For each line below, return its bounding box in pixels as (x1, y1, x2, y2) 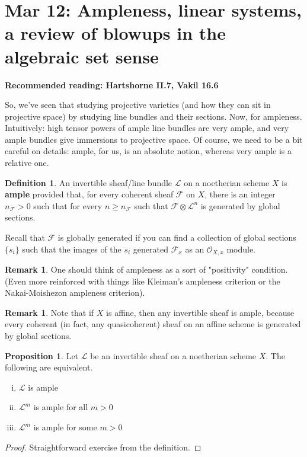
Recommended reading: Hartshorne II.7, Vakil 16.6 (5, 78, 219, 91)
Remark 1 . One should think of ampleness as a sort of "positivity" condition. (5, 263, 288, 276)
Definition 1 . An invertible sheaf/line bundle (5, 176, 172, 188)
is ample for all (33, 401, 88, 413)
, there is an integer (204, 188, 276, 200)
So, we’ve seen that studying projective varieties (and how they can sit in (5, 98, 271, 111)
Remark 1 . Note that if (5, 306, 94, 318)
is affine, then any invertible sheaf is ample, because (106, 306, 295, 318)
